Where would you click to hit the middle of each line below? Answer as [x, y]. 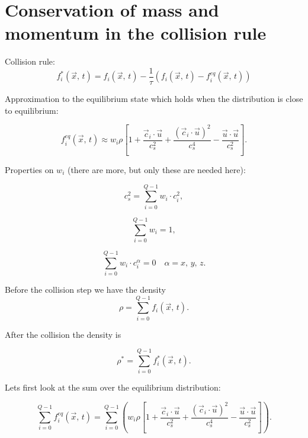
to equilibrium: [32, 110]
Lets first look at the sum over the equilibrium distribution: [113, 387]
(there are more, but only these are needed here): [156, 170]
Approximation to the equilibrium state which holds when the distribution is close [154, 98]
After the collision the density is [63, 334]
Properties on [29, 170]
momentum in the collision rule [136, 33]
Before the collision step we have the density [85, 289]
